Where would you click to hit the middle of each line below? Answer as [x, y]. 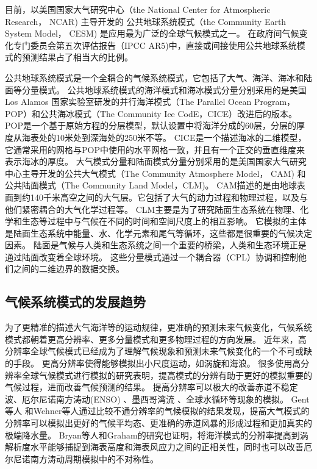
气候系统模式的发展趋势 [75, 302]
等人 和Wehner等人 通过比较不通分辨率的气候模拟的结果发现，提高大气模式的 [157, 411]
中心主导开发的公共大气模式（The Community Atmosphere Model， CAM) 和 [155, 173]
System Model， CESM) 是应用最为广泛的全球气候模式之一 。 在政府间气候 [152, 33]
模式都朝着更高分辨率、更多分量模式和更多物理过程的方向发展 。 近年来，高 [156, 339]
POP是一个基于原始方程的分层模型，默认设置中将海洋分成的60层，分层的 [151, 125]
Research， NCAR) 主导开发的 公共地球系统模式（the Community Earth [146, 21]
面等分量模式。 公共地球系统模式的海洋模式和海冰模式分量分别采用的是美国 [156, 89]
